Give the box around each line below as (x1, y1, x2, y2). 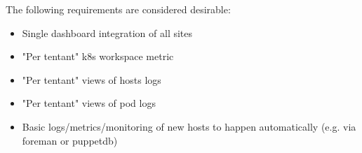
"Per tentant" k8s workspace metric (22, 49, 174, 64)
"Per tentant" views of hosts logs (22, 72, 161, 87)
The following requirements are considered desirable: (6, 2, 231, 16)
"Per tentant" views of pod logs (22, 96, 156, 110)
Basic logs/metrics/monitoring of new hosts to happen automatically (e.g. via (22, 119, 356, 133)
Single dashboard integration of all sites (22, 25, 193, 40)
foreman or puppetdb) (22, 133, 118, 147)
